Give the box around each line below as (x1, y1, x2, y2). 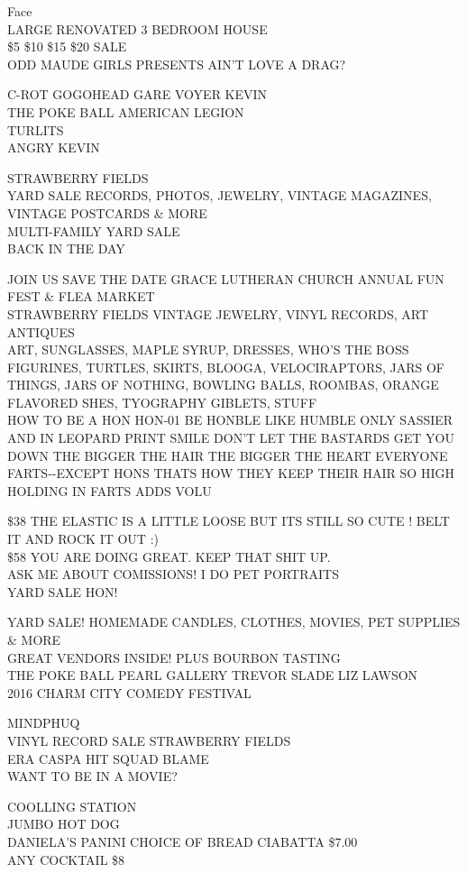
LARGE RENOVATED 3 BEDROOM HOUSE (7, 19, 268, 38)
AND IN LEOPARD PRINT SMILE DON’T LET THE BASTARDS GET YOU (7, 428, 454, 447)
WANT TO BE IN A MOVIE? (7, 767, 178, 786)
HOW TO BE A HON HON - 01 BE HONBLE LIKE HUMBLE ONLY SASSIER (7, 410, 453, 429)
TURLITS (7, 120, 64, 139)
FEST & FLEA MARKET (7, 287, 155, 306)
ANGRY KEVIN (7, 138, 100, 157)
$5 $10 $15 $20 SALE (7, 37, 127, 56)
